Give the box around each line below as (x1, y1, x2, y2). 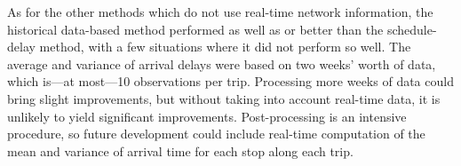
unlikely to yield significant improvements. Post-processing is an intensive (7, 107, 407, 125)
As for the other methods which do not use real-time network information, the (7, 3, 433, 20)
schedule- (386, 20, 437, 38)
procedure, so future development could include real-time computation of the (7, 124, 425, 143)
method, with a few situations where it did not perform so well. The (39, 37, 411, 56)
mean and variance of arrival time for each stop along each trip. (7, 141, 354, 160)
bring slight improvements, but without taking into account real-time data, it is (7, 89, 441, 107)
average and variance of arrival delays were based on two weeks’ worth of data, (7, 54, 436, 73)
